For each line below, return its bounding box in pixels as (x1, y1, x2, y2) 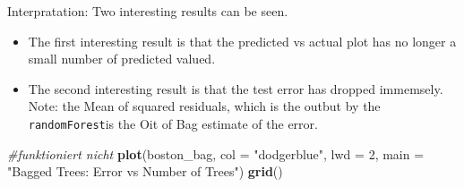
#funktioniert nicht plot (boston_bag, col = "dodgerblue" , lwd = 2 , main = (7, 144, 425, 163)
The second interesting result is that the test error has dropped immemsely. (28, 79, 443, 98)
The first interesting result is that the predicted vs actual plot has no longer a (28, 31, 457, 50)
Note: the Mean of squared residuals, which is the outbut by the (28, 97, 381, 115)
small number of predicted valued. (28, 49, 216, 68)
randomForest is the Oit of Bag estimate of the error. (28, 114, 318, 132)
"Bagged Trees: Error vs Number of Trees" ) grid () (7, 162, 283, 181)
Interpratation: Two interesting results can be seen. (7, 2, 288, 20)
